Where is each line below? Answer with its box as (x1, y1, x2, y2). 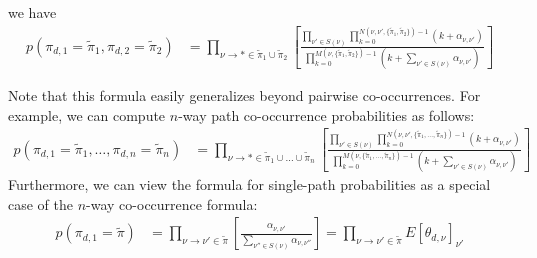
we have (8, 2, 57, 22)
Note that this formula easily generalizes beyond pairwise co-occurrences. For (8, 85, 481, 106)
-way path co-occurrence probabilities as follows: (178, 104, 475, 125)
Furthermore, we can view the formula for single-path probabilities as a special (8, 174, 491, 195)
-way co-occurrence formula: (86, 193, 258, 214)
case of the (8, 193, 74, 214)
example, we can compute (8, 104, 166, 125)
